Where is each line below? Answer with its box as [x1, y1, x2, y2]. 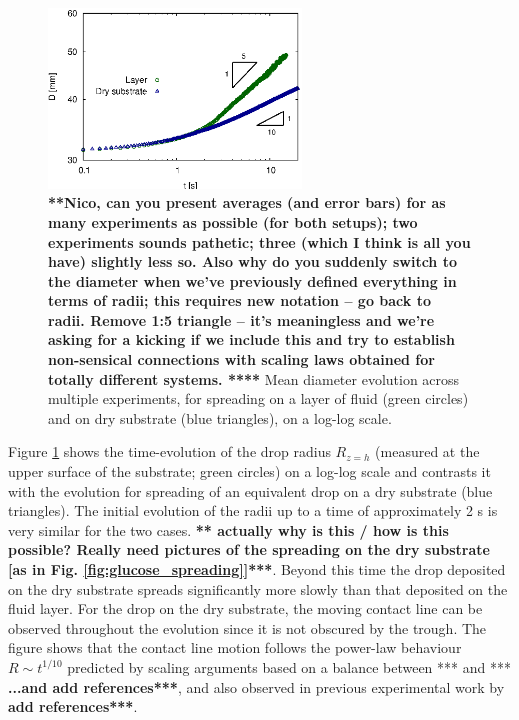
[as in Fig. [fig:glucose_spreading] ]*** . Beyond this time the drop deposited [8, 559, 506, 580]
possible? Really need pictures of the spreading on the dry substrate [8, 539, 490, 560]
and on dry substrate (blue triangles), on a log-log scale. [48, 407, 392, 428]
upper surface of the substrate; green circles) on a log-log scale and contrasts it [8, 461, 491, 482]
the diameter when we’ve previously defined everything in [48, 270, 457, 291]
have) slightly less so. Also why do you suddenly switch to [48, 251, 457, 272]
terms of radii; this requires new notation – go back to [48, 290, 431, 311]
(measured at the [375, 441, 480, 462]
